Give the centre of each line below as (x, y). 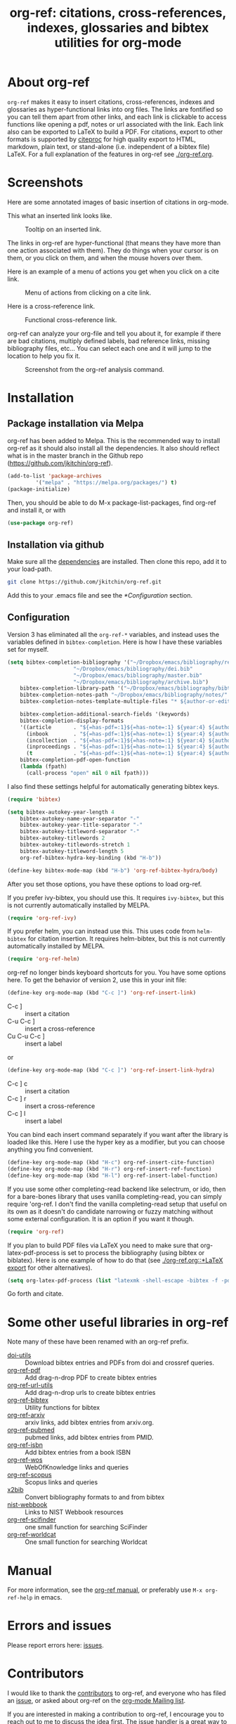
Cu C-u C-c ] (26, 1036)
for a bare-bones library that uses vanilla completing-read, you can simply (115, 1196)
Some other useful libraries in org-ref (118, 1322)
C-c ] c (18, 1083)
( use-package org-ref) (40, 523)
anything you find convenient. (50, 1150)
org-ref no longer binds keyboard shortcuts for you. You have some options (117, 972)
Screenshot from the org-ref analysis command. (94, 369)
